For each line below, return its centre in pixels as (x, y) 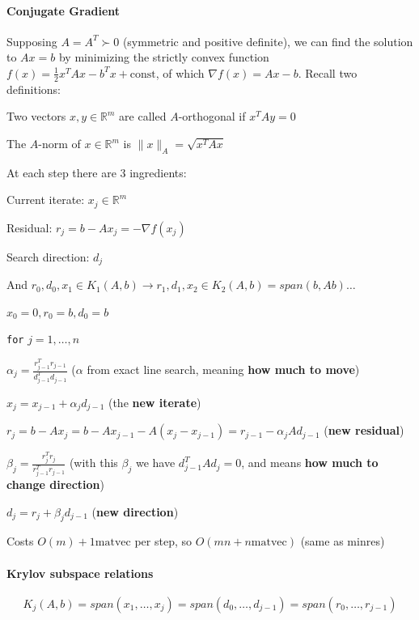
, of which (180, 72)
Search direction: (48, 256)
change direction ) (55, 484)
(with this (93, 463)
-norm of (59, 143)
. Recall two (328, 72)
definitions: (34, 89)
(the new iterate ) (154, 402)
